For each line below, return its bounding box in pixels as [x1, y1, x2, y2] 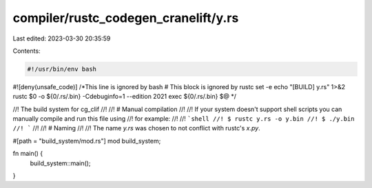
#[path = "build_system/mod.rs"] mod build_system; [12, 137, 161, 145]
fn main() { [12, 150, 43, 158]
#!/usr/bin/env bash [27, 65, 96, 73]
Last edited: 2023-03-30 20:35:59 [12, 34, 111, 43]
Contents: [12, 47, 41, 55]
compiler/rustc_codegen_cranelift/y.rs [12, 10, 239, 25]
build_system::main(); [30, 158, 91, 167]
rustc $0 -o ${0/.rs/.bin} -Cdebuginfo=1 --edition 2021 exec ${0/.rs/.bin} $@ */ [12, 93, 237, 101]
